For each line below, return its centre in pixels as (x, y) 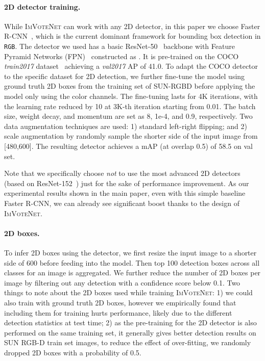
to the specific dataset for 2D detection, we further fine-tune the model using (125, 76)
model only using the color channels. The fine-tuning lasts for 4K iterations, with (131, 96)
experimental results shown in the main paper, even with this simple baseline (125, 193)
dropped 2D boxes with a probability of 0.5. (73, 352)
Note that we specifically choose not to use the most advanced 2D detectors (122, 173)
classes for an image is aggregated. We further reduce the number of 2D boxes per (132, 273)
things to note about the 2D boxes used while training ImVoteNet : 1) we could (128, 292)
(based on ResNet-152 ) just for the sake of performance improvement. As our (127, 183)
